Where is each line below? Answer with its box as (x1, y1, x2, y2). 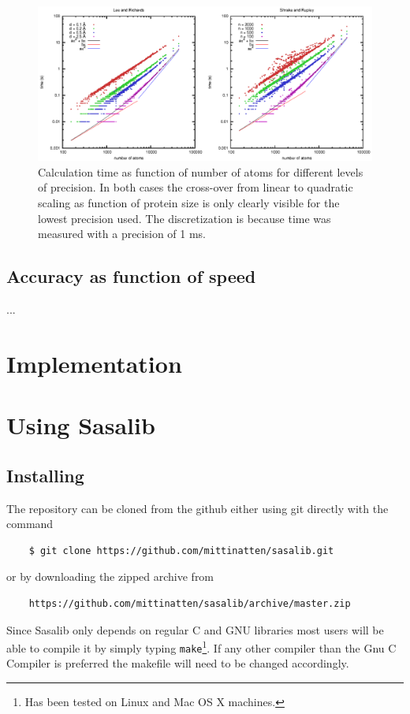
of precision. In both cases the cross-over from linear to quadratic (38, 179, 353, 195)
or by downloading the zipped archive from (6, 568, 214, 585)
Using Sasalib (6, 409, 155, 441)
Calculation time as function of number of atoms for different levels (38, 163, 363, 180)
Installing (6, 463, 84, 487)
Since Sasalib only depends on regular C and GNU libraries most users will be (6, 621, 384, 638)
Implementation (6, 347, 182, 379)
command (6, 515, 54, 532)
